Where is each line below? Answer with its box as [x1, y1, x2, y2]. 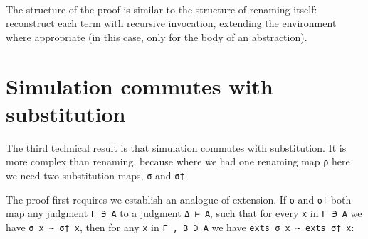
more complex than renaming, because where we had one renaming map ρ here [6, 154, 350, 169]
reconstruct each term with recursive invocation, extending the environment [6, 16, 337, 30]
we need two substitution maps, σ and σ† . [6, 167, 188, 182]
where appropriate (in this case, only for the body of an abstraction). [6, 29, 307, 44]
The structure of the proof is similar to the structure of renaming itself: [6, 1, 317, 16]
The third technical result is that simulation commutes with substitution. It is [6, 140, 347, 155]
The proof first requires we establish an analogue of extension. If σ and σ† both [6, 191, 352, 206]
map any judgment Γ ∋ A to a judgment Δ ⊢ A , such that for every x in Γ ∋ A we [6, 206, 362, 221]
